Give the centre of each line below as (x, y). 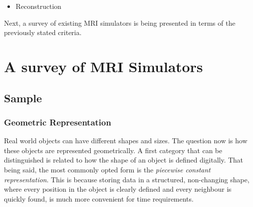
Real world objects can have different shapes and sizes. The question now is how (126, 141)
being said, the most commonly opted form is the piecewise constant (107, 169)
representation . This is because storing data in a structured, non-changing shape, (127, 179)
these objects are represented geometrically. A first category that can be (113, 150)
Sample (23, 98)
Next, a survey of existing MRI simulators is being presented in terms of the (120, 22)
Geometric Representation (58, 122)
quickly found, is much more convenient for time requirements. (99, 198)
